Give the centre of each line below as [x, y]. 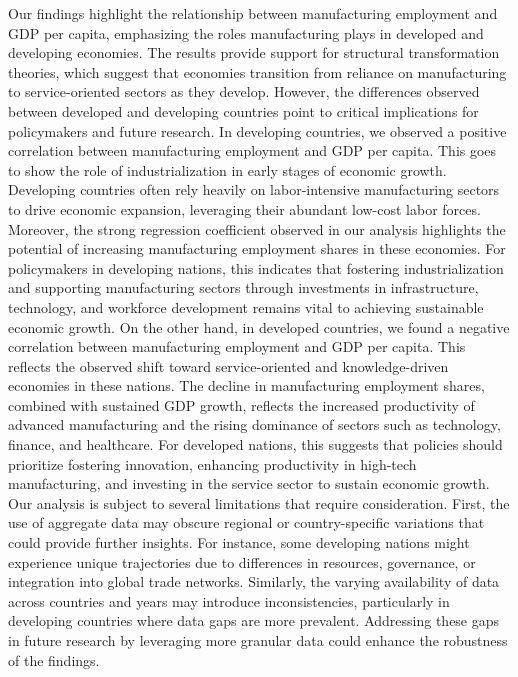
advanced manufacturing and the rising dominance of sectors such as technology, [254, 424]
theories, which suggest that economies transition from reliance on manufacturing [257, 71]
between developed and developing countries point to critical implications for [243, 110]
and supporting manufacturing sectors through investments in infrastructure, [243, 287]
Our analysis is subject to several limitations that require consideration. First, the [259, 502]
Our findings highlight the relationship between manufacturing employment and [253, 13]
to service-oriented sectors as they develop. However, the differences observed [244, 91]
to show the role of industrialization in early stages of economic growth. [227, 169]
